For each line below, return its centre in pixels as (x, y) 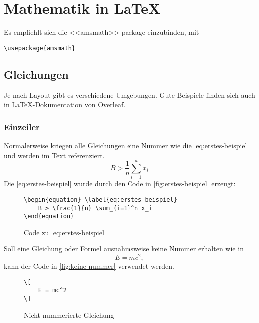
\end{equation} (49, 216)
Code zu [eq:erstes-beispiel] (65, 232)
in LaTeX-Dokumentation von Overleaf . (65, 105)
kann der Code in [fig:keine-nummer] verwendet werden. (89, 266)
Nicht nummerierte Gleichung (69, 314)
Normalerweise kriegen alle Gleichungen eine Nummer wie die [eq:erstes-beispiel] (127, 145)
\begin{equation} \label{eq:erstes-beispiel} (101, 200)
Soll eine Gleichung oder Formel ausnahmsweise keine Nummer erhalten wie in (124, 249)
